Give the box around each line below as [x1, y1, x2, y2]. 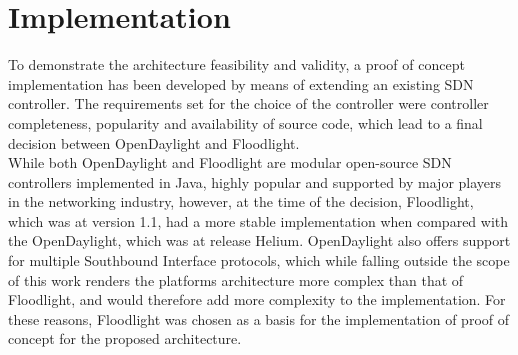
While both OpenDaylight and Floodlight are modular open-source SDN [8, 152, 452, 173]
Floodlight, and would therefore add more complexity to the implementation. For [8, 289, 506, 310]
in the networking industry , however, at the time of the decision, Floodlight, [8, 191, 474, 212]
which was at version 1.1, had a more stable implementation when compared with [8, 210, 509, 231]
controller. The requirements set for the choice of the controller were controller [8, 93, 489, 114]
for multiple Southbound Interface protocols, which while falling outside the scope [8, 250, 510, 271]
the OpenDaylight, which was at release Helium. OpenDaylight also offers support [8, 230, 511, 251]
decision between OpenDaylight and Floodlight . [8, 132, 300, 153]
